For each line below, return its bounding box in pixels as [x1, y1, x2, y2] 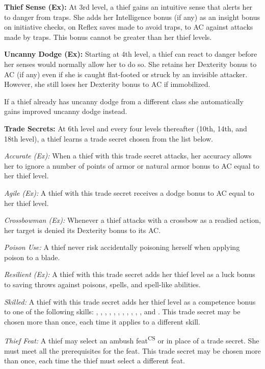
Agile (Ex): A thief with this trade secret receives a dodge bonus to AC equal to [4, 187, 254, 198]
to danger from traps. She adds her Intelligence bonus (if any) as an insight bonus [4, 11, 260, 22]
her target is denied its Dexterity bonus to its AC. [4, 224, 161, 235]
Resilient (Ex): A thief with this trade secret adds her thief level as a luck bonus [4, 269, 255, 280]
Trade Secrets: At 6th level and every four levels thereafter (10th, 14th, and [4, 123, 247, 133]
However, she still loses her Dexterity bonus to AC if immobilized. [4, 79, 210, 89]
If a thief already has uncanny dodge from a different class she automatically [4, 96, 244, 106]
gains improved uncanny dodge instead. [4, 106, 127, 117]
